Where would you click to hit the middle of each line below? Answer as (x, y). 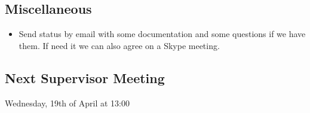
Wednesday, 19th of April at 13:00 (67, 103)
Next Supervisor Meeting (85, 77)
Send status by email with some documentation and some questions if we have (162, 34)
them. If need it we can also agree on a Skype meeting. (119, 45)
